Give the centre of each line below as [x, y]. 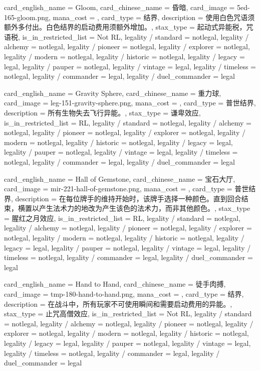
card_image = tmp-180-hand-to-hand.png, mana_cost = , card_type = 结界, [124, 294]
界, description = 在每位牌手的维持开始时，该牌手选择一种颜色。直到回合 [123, 198]
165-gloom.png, [27, 17]
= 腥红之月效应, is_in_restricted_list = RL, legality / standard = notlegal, [122, 218]
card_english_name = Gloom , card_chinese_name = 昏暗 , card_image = [119, 7]
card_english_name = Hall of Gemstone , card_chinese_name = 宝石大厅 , [120, 178]
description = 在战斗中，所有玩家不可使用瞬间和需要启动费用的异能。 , [118, 303]
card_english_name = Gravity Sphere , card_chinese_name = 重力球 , [113, 93]
